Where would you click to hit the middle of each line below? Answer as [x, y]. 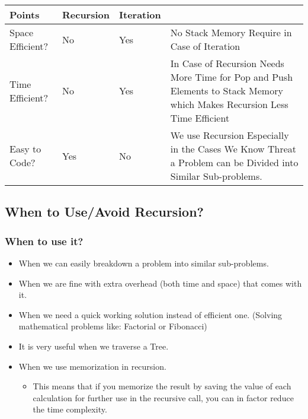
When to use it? [44, 241]
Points [25, 15]
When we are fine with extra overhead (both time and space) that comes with [160, 283]
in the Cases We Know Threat [233, 149]
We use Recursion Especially [230, 135]
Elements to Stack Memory [227, 91]
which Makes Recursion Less [229, 104]
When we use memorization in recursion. [92, 366]
